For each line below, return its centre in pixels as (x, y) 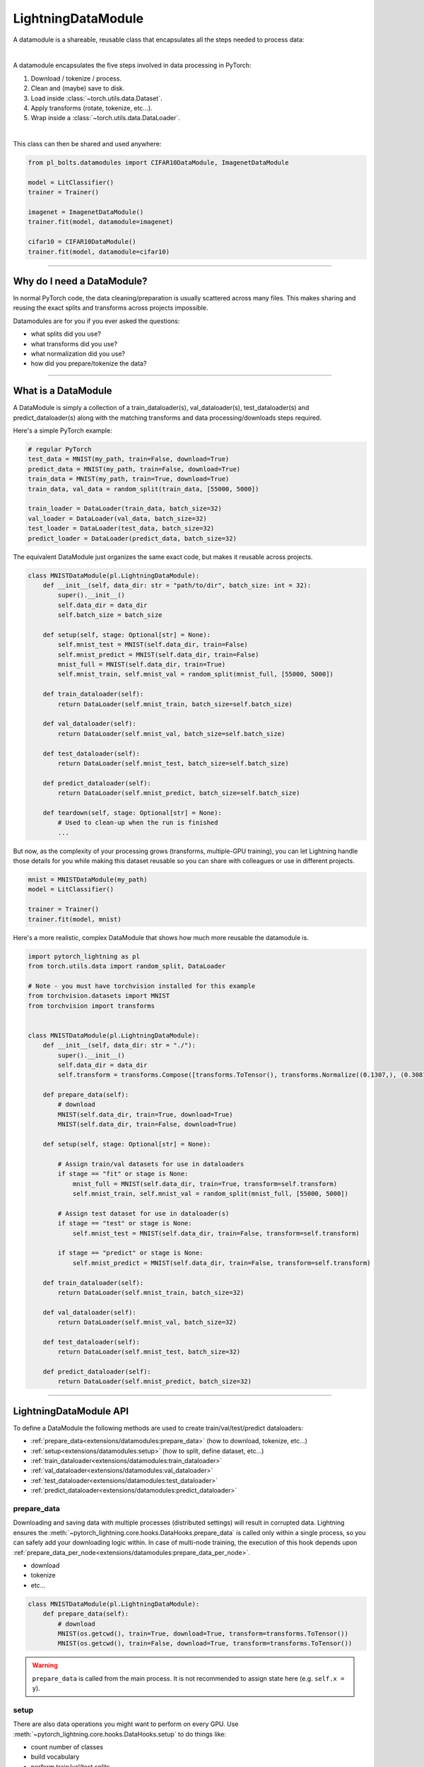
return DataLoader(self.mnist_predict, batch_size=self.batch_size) (179, 793)
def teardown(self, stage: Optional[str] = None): (132, 812)
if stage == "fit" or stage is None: (123, 1174)
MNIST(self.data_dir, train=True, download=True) (145, 1114)
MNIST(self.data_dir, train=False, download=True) (147, 1125)
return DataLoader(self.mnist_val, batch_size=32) (147, 1322)
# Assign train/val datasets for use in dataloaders (151, 1164)
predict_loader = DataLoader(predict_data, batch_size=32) (132, 538)
